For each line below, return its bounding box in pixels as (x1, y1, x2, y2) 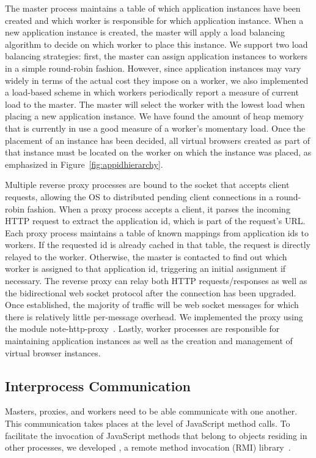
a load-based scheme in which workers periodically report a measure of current (5, 86, 299, 99)
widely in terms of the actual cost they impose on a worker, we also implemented (5, 73, 309, 86)
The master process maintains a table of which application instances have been (5, 2, 301, 14)
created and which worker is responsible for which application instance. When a (5, 13, 304, 26)
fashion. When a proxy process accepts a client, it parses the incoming (27, 202, 290, 215)
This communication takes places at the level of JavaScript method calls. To (5, 417, 290, 430)
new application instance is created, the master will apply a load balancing (5, 26, 285, 39)
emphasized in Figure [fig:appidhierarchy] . (5, 157, 163, 170)
